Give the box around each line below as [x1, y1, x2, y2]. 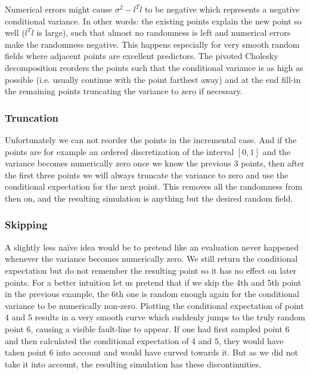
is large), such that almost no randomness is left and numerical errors [36, 26, 291, 39]
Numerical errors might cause [5, 3, 112, 15]
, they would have [219, 334, 284, 347]
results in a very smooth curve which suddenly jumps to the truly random [35, 311, 305, 323]
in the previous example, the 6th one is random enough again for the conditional [5, 288, 299, 300]
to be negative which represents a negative [144, 3, 300, 15]
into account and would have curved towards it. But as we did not [56, 346, 298, 358]
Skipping [5, 217, 48, 232]
